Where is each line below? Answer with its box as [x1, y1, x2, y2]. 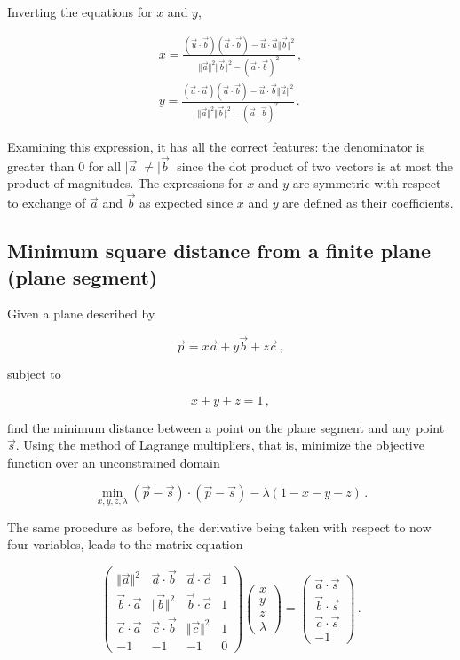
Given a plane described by [7, 304, 155, 323]
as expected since [139, 193, 234, 212]
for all [88, 156, 122, 175]
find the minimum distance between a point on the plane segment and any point [7, 418, 445, 436]
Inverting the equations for [7, 3, 153, 20]
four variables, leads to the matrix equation [7, 535, 243, 554]
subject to [7, 365, 61, 383]
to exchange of [7, 193, 86, 212]
